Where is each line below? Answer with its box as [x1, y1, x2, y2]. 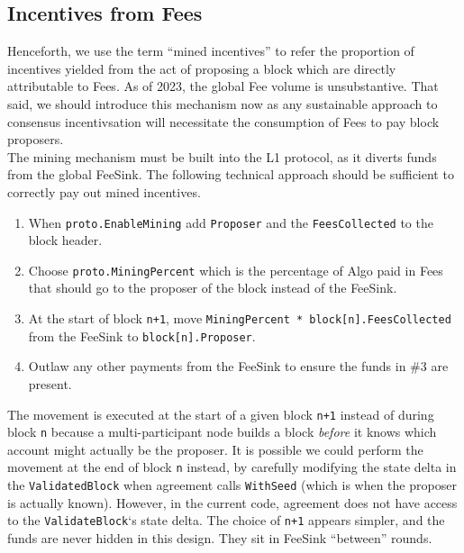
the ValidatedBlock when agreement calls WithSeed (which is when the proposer [7, 476, 457, 494]
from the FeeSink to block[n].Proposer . [28, 326, 256, 345]
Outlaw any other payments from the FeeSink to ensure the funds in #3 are [28, 357, 449, 376]
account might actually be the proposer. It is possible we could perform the [7, 440, 423, 458]
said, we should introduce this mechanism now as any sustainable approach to [7, 94, 438, 113]
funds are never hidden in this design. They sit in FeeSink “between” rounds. [7, 529, 432, 548]
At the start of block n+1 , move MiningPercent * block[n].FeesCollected [28, 309, 451, 328]
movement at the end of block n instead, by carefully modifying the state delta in [7, 458, 457, 476]
